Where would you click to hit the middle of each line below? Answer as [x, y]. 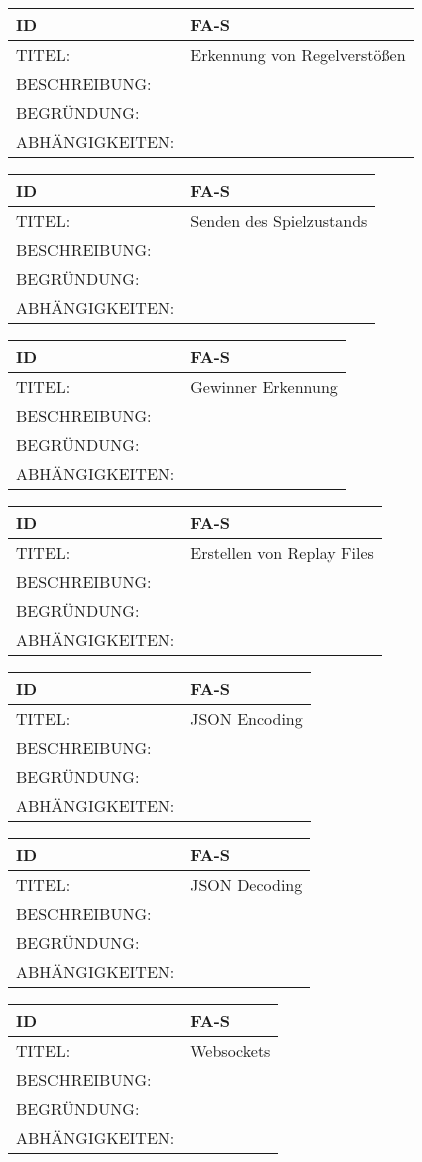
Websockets [230, 1050]
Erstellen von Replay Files [282, 552]
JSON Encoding [246, 718]
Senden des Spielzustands [279, 220]
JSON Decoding [246, 884]
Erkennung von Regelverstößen [298, 54]
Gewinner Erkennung [264, 386]
